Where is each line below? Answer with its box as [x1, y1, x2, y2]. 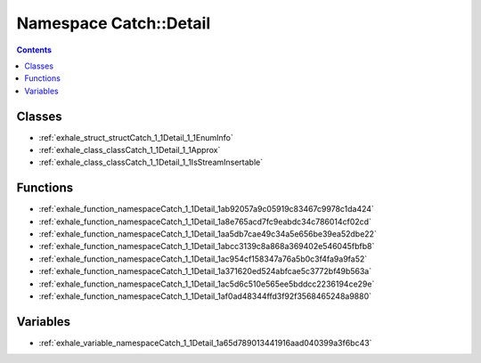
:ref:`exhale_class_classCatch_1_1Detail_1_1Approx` [38, 145, 221, 156]
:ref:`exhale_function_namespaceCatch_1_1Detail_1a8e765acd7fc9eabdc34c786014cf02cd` [38, 216, 371, 227]
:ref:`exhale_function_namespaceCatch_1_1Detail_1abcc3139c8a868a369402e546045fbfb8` [38, 241, 375, 252]
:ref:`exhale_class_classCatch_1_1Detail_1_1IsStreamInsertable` [38, 157, 264, 168]
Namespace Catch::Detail [16, 13, 211, 33]
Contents [16, 44, 53, 55]
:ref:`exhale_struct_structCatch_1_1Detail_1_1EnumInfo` [38, 132, 233, 142]
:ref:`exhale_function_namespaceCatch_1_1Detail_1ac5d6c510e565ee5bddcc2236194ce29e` [38, 278, 375, 289]
